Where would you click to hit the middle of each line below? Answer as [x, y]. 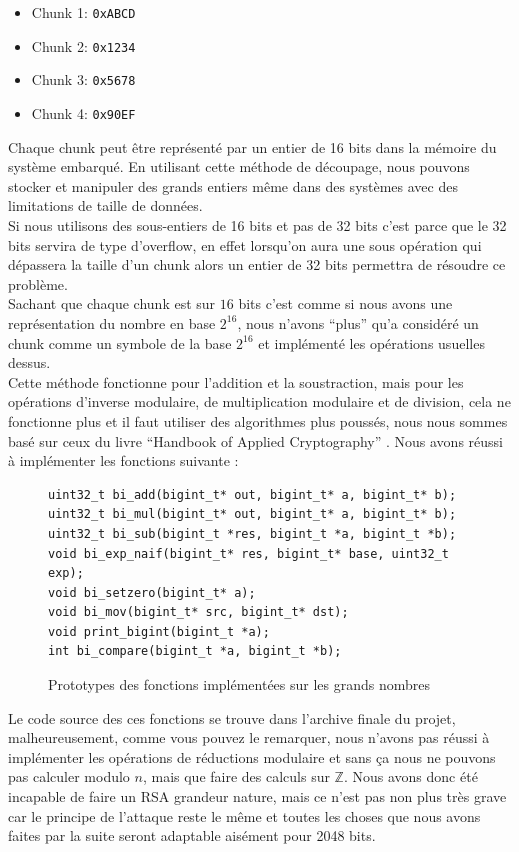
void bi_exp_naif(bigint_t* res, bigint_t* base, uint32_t [248, 553]
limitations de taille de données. [105, 205]
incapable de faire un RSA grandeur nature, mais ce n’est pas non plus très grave [257, 796]
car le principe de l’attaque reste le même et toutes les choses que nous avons [244, 815]
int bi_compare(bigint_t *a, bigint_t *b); [195, 651]
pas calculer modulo [69, 776]
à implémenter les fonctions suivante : [123, 460]
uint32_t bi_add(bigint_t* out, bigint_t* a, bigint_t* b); [252, 494]
